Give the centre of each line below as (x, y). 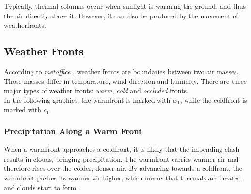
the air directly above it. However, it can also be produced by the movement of (121, 15)
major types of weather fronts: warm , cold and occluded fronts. (96, 90)
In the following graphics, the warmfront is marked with (87, 100)
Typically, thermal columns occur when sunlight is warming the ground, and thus (125, 6)
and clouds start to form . (42, 187)
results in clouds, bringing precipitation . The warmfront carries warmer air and (121, 158)
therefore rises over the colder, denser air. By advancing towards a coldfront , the (123, 168)
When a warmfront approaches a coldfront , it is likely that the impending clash (122, 149)
